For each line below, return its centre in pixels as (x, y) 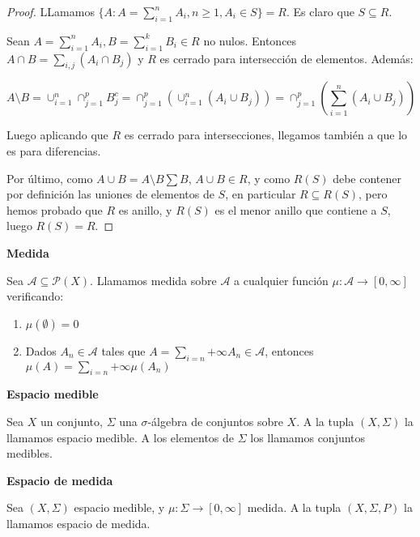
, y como (269, 178)
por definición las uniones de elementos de (110, 194)
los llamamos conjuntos (308, 437)
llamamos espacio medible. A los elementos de (121, 437)
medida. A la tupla (294, 507)
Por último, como (50, 178)
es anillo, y (145, 209)
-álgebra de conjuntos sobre (215, 421)
